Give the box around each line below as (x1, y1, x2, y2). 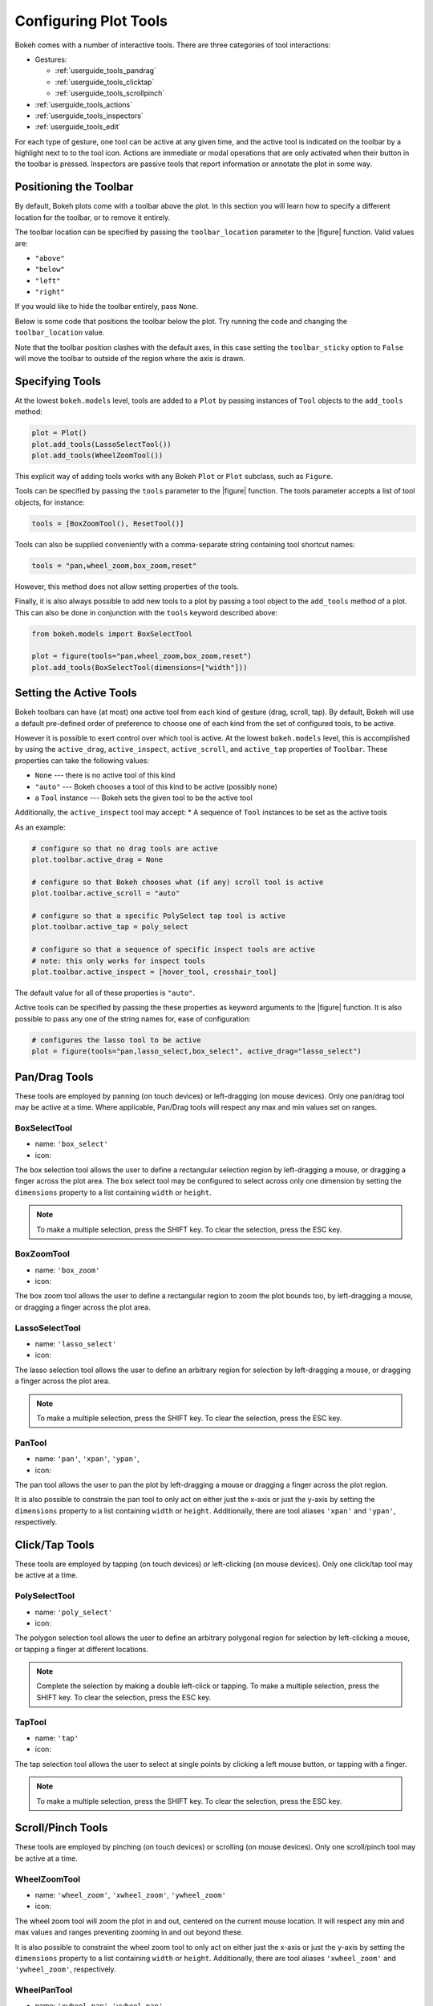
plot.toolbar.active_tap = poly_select (31, 923, 188, 932)
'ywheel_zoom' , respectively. (14, 1964, 116, 1974)
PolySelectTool (14, 1590, 75, 1602)
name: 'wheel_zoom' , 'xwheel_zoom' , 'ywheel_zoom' (34, 1890, 226, 1899)
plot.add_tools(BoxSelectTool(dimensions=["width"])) (31, 663, 248, 672)
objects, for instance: (14, 497, 85, 507)
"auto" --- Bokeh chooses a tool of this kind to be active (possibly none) (34, 782, 278, 791)
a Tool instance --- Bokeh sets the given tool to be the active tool (34, 793, 253, 802)
